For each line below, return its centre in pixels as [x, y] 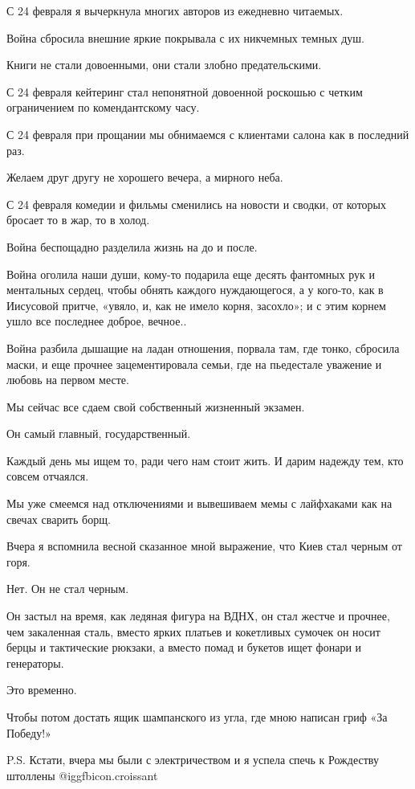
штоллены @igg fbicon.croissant [82, 775]
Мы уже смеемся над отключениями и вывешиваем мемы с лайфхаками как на [199, 503]
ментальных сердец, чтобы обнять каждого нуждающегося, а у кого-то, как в [195, 290]
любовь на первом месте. [68, 380]
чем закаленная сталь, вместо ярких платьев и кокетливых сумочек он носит [193, 631]
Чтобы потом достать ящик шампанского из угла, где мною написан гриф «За [197, 717]
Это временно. [42, 690]
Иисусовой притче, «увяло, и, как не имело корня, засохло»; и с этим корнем [196, 305]
